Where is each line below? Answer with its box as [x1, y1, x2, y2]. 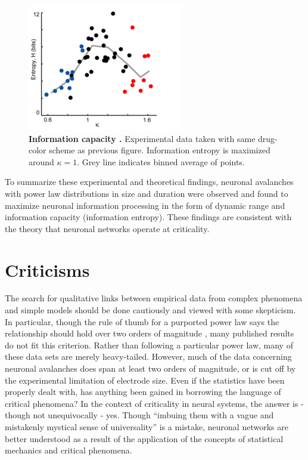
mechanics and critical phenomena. [5, 444, 132, 456]
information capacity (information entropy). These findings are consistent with [5, 211, 292, 223]
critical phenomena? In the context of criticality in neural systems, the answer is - [5, 397, 304, 409]
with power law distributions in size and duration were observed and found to [5, 187, 288, 199]
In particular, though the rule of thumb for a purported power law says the [5, 315, 279, 328]
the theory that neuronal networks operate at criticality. [5, 222, 210, 234]
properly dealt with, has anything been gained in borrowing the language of [5, 385, 281, 398]
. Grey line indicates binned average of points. [77, 155, 245, 168]
